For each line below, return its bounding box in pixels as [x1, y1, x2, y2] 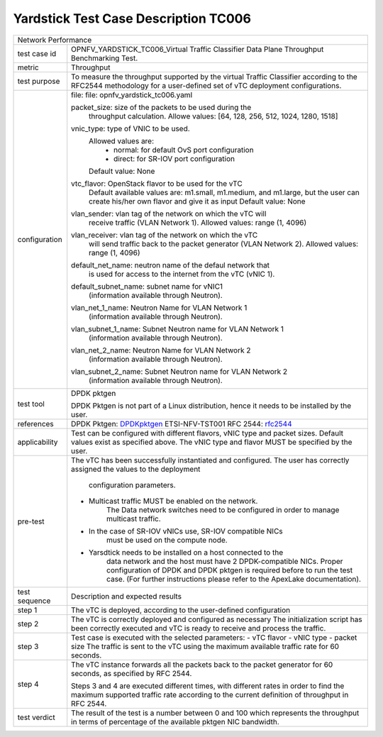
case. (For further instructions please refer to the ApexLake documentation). [106, 574, 362, 584]
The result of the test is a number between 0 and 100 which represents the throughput [71, 708, 360, 718]
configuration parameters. [89, 480, 177, 489]
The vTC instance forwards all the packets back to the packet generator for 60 [71, 660, 333, 670]
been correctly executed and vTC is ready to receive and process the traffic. [71, 623, 326, 633]
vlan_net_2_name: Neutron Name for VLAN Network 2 [71, 345, 251, 355]
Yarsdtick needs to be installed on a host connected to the [89, 547, 284, 557]
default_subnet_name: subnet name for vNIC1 [71, 281, 223, 291]
